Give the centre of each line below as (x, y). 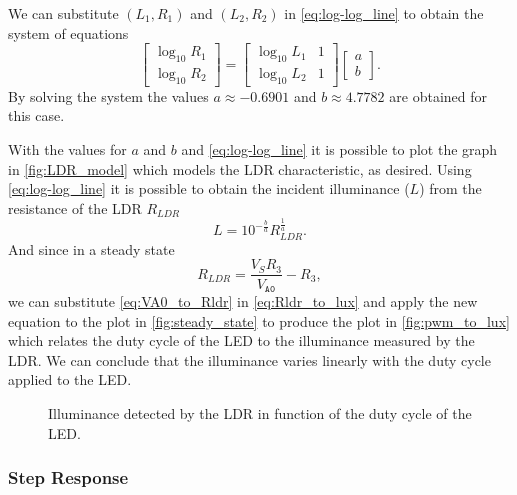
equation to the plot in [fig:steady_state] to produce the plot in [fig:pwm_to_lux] (259, 320)
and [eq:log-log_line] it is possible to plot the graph (339, 149)
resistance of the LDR (75, 207)
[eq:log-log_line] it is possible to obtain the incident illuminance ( (209, 188)
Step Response (68, 477)
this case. (36, 115)
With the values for (67, 149)
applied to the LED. (70, 379)
